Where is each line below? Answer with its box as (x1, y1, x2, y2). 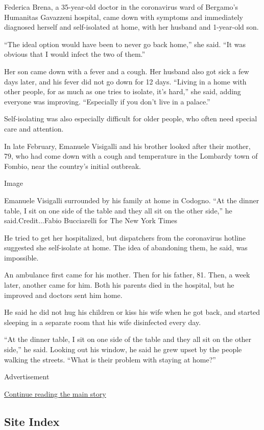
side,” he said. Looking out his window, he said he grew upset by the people (4, 344, 242, 355)
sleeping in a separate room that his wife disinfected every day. (4, 316, 201, 327)
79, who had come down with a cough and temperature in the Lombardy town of (4, 150, 258, 161)
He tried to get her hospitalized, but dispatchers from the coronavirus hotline (4, 232, 246, 243)
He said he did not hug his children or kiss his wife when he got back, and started (4, 307, 260, 317)
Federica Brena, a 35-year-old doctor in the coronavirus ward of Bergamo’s (4, 2, 238, 12)
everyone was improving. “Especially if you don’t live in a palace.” (4, 96, 210, 106)
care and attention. (4, 123, 64, 134)
